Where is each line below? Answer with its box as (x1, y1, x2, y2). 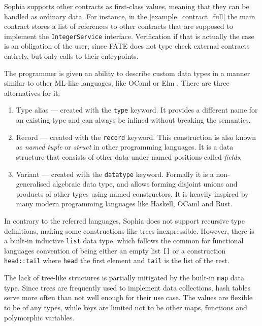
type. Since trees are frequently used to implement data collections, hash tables (4, 282, 251, 293)
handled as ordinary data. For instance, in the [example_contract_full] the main (4, 11, 255, 21)
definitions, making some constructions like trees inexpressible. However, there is (4, 225, 254, 236)
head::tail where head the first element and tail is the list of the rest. (4, 255, 230, 266)
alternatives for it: (4, 87, 60, 98)
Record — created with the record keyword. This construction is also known (16, 131, 256, 142)
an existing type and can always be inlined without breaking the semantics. (16, 115, 251, 125)
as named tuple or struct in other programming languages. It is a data (16, 141, 234, 152)
